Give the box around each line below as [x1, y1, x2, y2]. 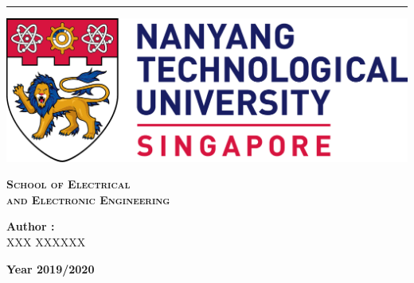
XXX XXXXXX [6, 234, 86, 250]
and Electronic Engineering [6, 191, 170, 207]
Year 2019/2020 [6, 260, 95, 277]
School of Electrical [6, 176, 131, 192]
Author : [6, 218, 55, 235]
